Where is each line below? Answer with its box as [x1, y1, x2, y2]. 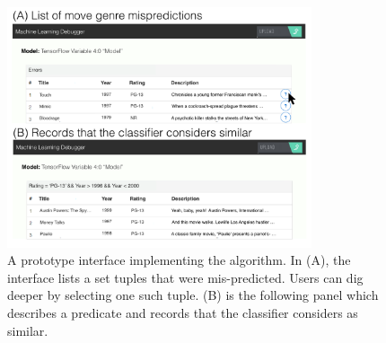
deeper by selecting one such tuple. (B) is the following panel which [7, 286, 379, 304]
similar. [7, 321, 48, 339]
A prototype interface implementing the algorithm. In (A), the [7, 251, 351, 269]
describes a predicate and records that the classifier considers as [7, 303, 358, 321]
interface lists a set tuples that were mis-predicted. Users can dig [7, 268, 364, 286]
